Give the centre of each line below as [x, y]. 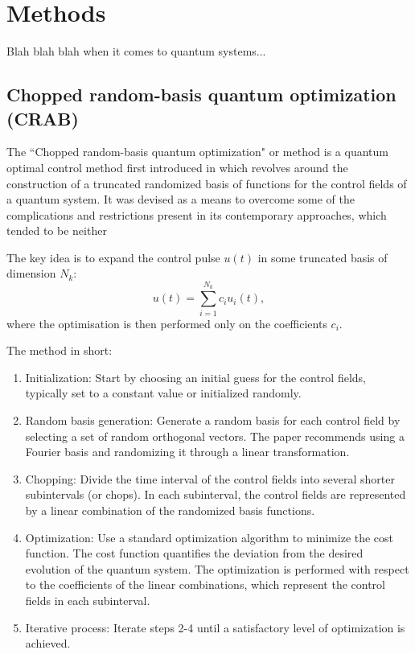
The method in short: [60, 350]
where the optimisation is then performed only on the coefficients [167, 323]
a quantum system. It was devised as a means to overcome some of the [181, 199]
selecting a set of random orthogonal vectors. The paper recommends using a [215, 436]
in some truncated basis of [323, 257]
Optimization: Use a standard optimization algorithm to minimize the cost [210, 537]
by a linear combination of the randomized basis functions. [170, 510]
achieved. [48, 643]
